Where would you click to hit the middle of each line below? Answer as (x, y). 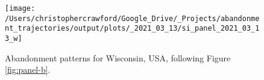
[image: (20, 8)
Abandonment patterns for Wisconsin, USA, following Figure (118, 57)
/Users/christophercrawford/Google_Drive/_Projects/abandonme (132, 18)
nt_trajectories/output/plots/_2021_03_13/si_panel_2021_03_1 (132, 29)
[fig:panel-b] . (28, 69)
